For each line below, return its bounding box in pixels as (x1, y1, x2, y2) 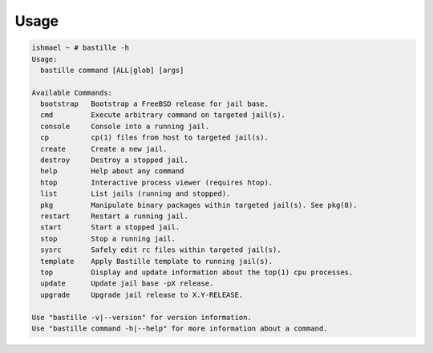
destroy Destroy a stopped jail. (40, 156, 188, 164)
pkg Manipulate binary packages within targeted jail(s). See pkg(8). (40, 201, 358, 209)
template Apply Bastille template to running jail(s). (40, 257, 273, 266)
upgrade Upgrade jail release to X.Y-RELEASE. (40, 290, 244, 299)
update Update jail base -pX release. (40, 279, 214, 288)
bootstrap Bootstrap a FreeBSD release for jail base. (40, 99, 269, 108)
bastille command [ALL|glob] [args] (40, 65, 184, 75)
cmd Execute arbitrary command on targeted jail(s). (40, 111, 286, 120)
